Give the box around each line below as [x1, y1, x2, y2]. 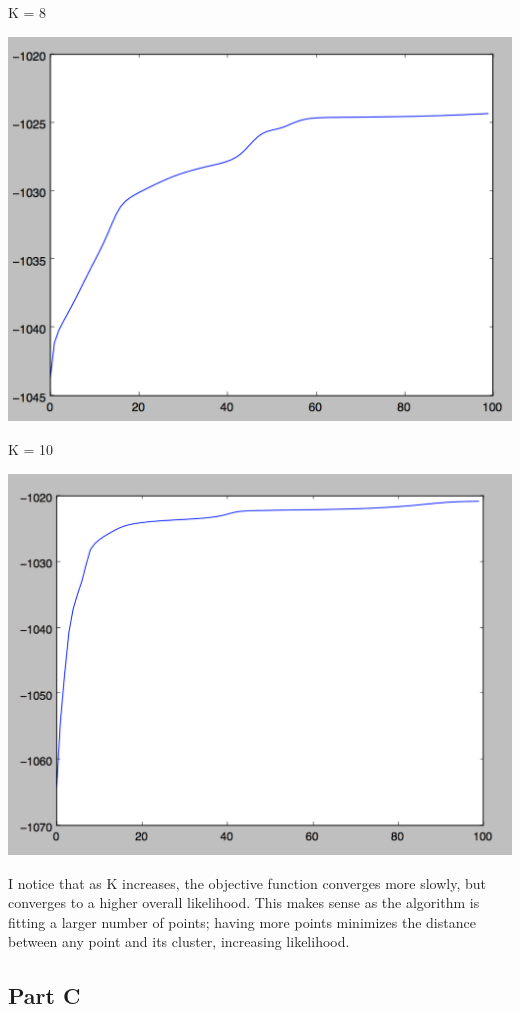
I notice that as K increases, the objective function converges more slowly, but [8, 872, 487, 893]
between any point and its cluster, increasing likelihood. [8, 931, 350, 952]
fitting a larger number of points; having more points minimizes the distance [8, 911, 476, 932]
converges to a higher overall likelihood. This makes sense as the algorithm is [8, 892, 480, 913]
